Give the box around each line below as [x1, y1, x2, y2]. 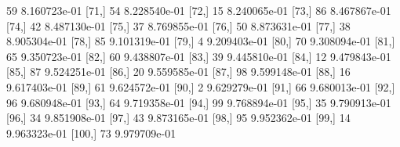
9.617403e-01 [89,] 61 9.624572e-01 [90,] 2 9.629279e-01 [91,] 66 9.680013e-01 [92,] [6, 78, 395, 95]
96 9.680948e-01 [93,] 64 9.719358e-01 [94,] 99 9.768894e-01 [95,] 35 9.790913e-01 [6, 94, 391, 110]
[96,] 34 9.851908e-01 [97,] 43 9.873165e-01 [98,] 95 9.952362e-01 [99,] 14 [6, 109, 351, 126]
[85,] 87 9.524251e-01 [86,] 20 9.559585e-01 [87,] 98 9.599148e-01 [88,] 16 [6, 63, 351, 80]
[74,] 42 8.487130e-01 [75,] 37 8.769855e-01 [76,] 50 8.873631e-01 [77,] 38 [6, 17, 351, 34]
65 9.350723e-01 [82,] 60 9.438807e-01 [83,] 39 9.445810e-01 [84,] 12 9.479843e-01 [6, 48, 391, 64]
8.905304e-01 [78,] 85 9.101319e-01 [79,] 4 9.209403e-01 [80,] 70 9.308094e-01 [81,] [6, 33, 395, 49]
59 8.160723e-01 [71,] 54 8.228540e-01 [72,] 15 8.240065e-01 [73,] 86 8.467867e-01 [6, 2, 391, 18]
